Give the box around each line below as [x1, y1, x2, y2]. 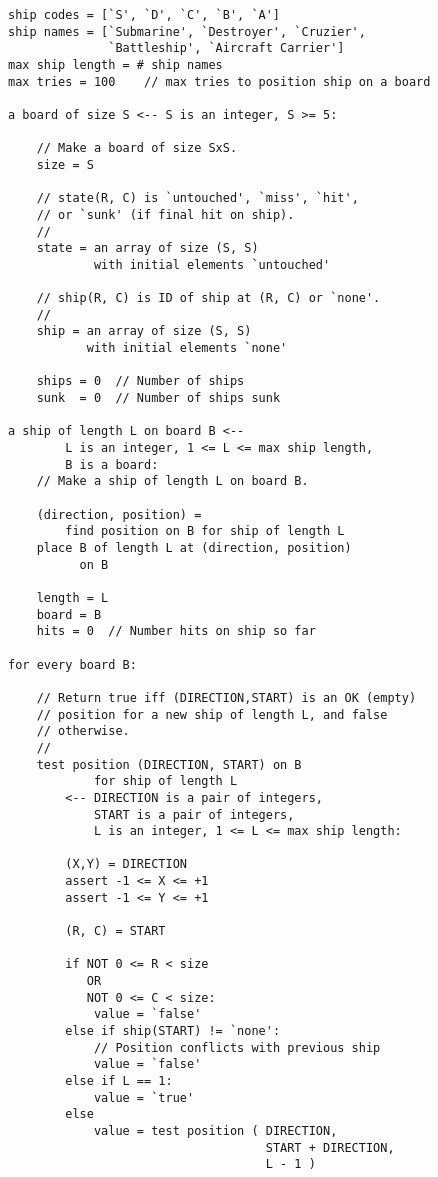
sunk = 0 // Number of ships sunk [36, 391, 281, 406]
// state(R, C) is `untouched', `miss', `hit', [36, 191, 359, 206]
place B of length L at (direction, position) [36, 541, 352, 555]
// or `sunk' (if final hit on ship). [36, 207, 295, 222]
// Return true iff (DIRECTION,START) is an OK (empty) [36, 690, 417, 705]
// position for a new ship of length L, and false [36, 707, 388, 722]
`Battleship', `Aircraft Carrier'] [108, 41, 345, 56]
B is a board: [65, 457, 159, 472]
